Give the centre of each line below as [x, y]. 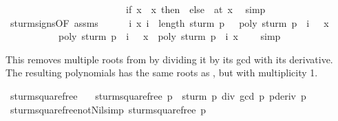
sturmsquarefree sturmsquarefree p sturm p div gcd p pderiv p [158, 95]
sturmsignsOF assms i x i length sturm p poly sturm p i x [169, 22]
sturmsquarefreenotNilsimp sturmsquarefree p [108, 109]
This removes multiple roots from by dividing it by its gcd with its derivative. [169, 59]
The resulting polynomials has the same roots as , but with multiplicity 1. [162, 73]
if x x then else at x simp [196, 9]
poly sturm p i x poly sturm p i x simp [169, 36]
